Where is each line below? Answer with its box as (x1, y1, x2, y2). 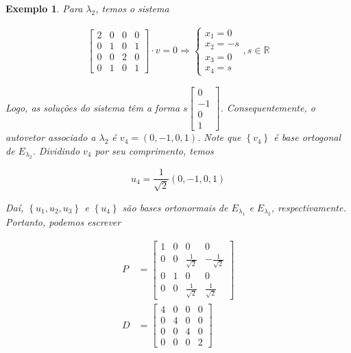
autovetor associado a (5, 130, 96, 144)
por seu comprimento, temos (95, 143, 214, 157)
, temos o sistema (95, 1, 169, 15)
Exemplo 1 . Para (5, 1, 83, 15)
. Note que (197, 130, 241, 144)
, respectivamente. (271, 200, 346, 214)
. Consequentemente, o (220, 100, 315, 114)
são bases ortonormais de (122, 200, 228, 214)
